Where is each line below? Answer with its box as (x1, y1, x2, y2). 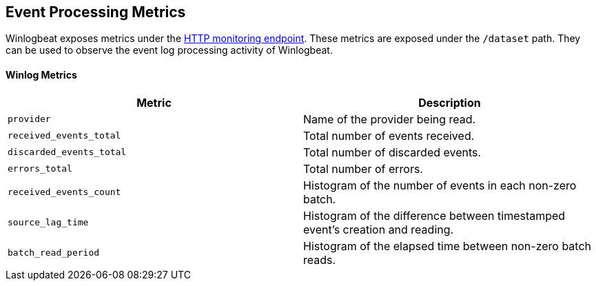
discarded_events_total (8, 147, 127, 158)
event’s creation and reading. (303, 222, 454, 236)
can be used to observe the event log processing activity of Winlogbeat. (6, 44, 333, 57)
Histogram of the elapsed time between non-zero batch (303, 238, 592, 253)
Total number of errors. (303, 161, 423, 176)
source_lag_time (8, 217, 89, 228)
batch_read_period (8, 247, 100, 258)
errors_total (8, 163, 72, 174)
